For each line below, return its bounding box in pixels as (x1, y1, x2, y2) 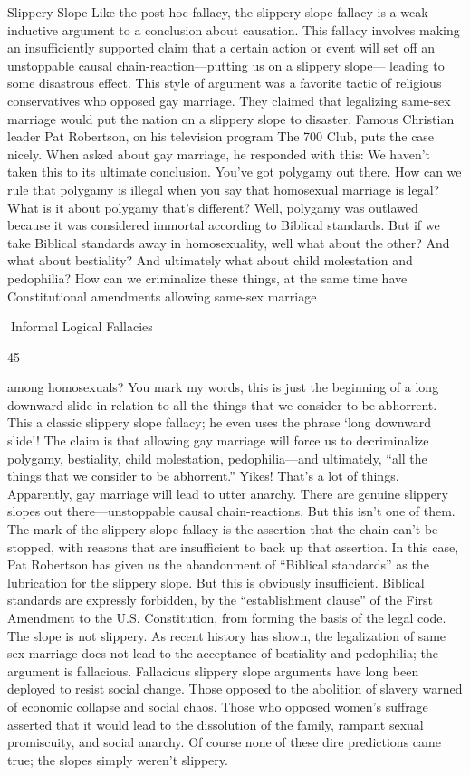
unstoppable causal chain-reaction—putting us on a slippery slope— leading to (7, 55, 445, 74)
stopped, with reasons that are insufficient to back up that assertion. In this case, (7, 537, 459, 556)
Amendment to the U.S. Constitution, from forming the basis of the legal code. (7, 608, 446, 627)
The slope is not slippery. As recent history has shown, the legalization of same (7, 626, 446, 645)
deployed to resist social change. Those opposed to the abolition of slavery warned (7, 679, 463, 698)
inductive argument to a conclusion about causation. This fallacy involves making (7, 20, 460, 39)
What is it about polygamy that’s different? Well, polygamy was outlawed (7, 197, 418, 216)
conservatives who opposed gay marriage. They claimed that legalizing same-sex (7, 91, 451, 110)
